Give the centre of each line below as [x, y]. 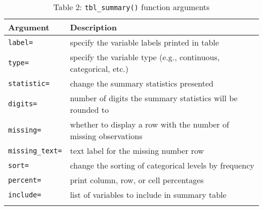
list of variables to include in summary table [148, 195]
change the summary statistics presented [142, 83]
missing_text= [35, 151]
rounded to [89, 110]
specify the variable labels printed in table [144, 42]
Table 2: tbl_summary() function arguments [131, 7]
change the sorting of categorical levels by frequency [162, 165]
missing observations [106, 136]
